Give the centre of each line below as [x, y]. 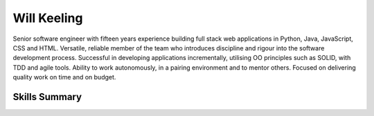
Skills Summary [47, 97]
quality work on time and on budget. [64, 77]
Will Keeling [48, 18]
